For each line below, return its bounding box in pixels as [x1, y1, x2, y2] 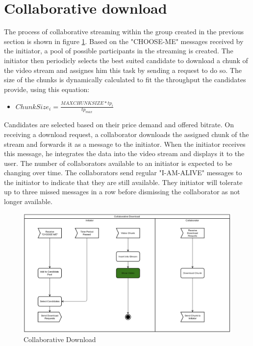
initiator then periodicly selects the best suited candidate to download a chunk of [4, 55, 248, 65]
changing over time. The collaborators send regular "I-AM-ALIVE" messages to [4, 167, 242, 178]
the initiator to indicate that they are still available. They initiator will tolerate [4, 177, 243, 187]
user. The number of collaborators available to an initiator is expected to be [4, 158, 232, 168]
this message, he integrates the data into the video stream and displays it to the [4, 148, 245, 159]
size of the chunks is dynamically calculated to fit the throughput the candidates [4, 74, 246, 85]
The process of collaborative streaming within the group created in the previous [4, 26, 244, 37]
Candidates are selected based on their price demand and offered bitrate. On [4, 119, 234, 130]
